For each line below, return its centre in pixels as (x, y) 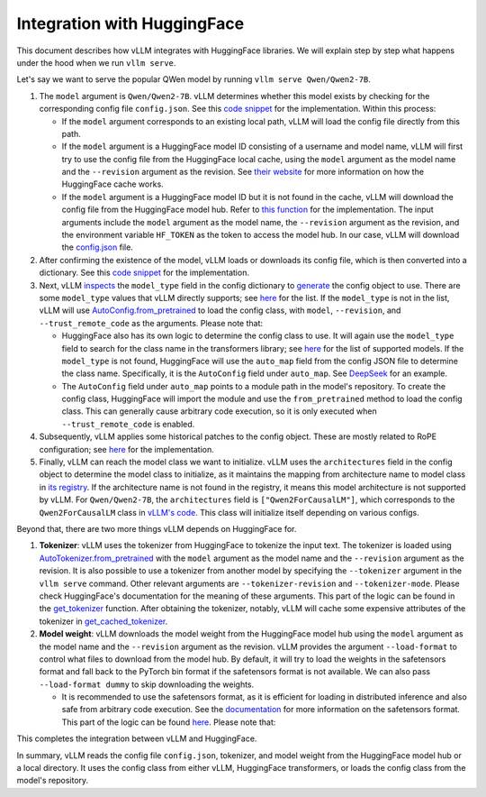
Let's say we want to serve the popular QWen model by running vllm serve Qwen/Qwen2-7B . (193, 79)
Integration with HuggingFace (130, 23)
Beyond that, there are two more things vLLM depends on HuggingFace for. (157, 529)
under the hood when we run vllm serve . (96, 62)
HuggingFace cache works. (112, 184)
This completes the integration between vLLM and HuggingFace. (137, 738)
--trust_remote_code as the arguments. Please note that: (151, 323)
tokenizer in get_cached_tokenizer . (103, 621)
